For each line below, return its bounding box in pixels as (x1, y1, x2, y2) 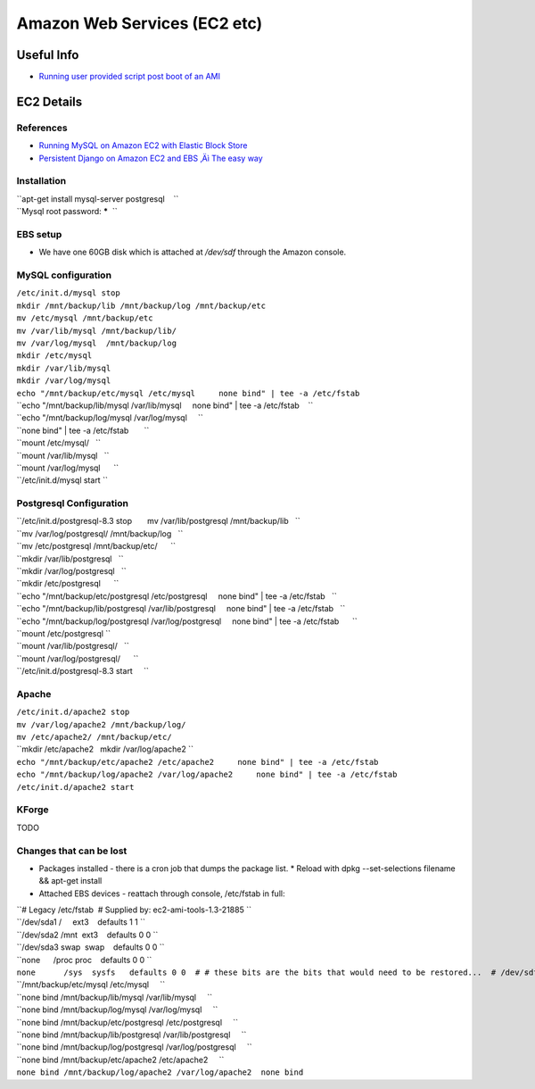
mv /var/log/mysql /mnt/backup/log (16, 337, 177, 348)
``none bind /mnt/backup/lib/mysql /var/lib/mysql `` (16, 992, 213, 1002)
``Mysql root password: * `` (16, 206, 118, 217)
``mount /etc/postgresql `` (16, 628, 111, 638)
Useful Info (16, 47, 79, 62)
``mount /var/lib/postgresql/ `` (16, 641, 129, 652)
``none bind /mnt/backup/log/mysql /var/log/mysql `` (16, 1004, 218, 1015)
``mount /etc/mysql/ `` (16, 437, 102, 448)
